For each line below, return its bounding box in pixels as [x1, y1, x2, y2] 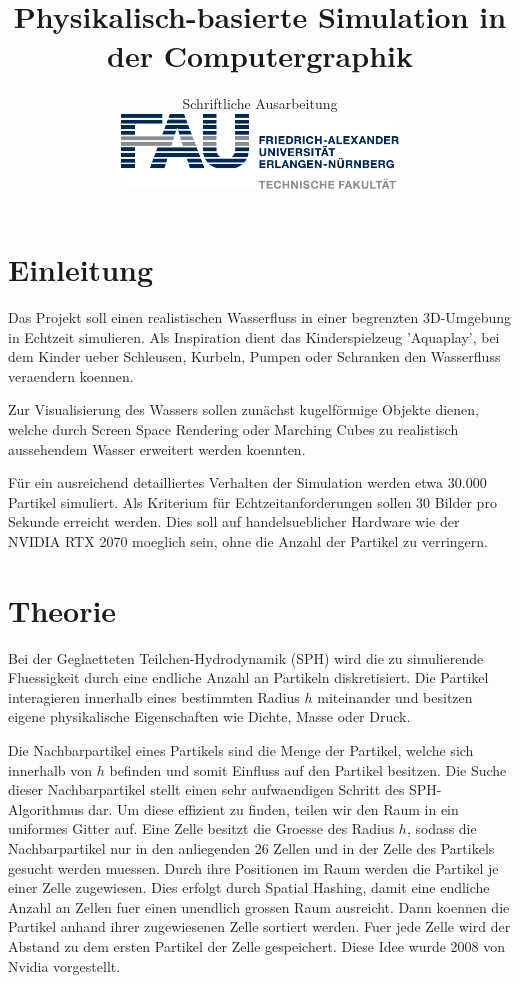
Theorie [8, 589, 117, 630]
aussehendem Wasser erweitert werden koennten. [8, 438, 306, 459]
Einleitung [8, 249, 154, 290]
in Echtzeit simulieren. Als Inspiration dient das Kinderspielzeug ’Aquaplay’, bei [8, 326, 500, 347]
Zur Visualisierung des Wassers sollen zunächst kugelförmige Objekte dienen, [8, 399, 479, 420]
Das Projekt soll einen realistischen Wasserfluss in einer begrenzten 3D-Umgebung [8, 307, 512, 328]
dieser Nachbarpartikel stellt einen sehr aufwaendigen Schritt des [8, 779, 405, 800]
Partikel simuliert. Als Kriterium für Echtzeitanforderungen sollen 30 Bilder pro [8, 491, 497, 512]
